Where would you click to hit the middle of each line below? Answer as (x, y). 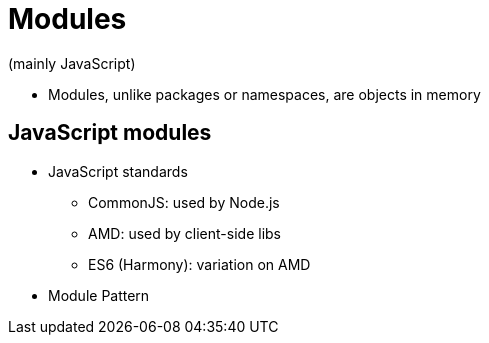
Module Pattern (99, 295)
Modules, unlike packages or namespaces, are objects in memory (264, 94)
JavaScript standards (118, 171)
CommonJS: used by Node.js (184, 202)
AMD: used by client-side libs (184, 233)
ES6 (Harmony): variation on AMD (199, 264)
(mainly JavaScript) (72, 63)
